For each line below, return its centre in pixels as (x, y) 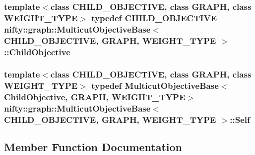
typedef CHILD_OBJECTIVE (154, 18)
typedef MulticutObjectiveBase (155, 86)
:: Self (240, 120)
